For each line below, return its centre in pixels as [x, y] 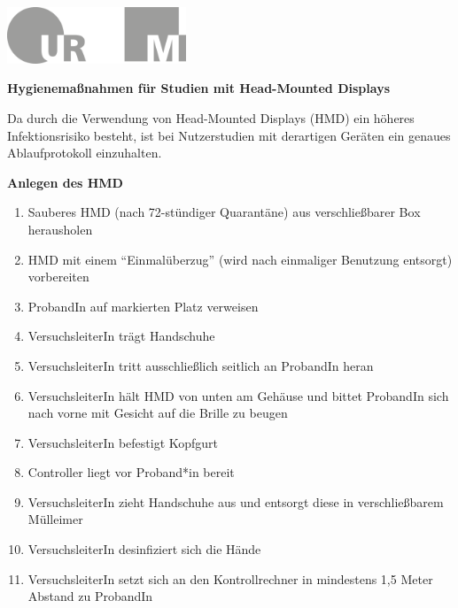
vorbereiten [58, 277]
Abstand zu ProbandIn [90, 596]
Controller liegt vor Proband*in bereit [131, 472]
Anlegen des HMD [65, 182]
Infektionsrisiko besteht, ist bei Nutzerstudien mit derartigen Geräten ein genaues [229, 135]
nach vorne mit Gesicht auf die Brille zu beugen [158, 413]
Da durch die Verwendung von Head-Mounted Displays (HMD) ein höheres [211, 117]
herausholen [60, 229]
